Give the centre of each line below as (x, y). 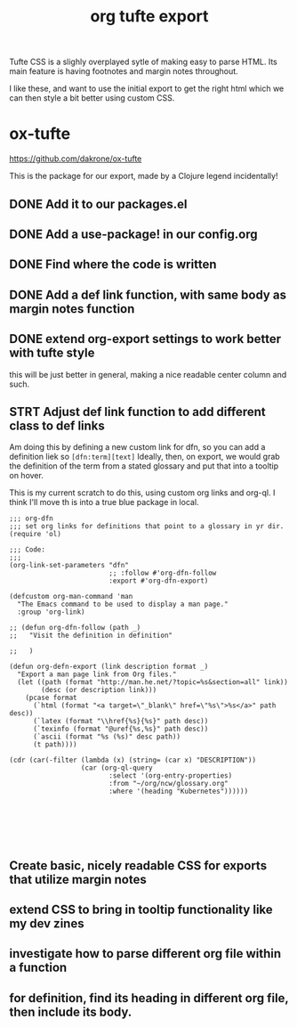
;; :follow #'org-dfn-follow (162, 573)
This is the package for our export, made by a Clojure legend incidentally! (144, 176)
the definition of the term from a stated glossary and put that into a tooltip (144, 466)
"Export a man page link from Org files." (97, 674)
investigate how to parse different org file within (145, 954)
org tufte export (149, 16)
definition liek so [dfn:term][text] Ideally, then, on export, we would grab (144, 457)
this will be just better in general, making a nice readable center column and (148, 374)
